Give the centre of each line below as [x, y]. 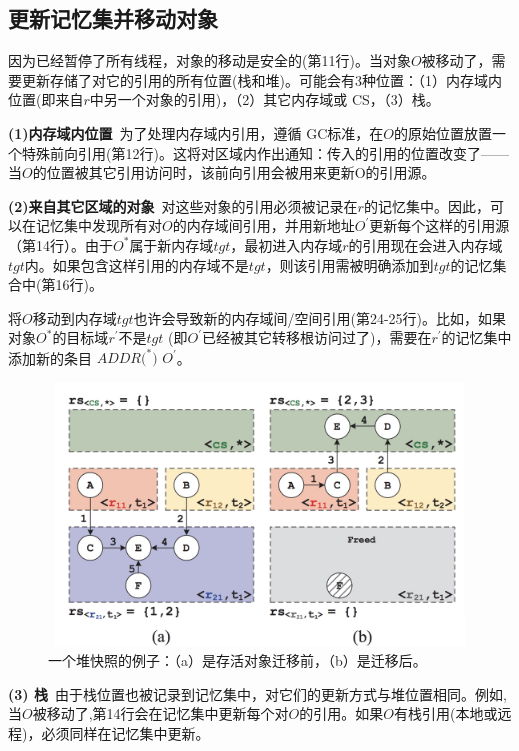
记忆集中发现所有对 [98, 225]
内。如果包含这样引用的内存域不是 [136, 264]
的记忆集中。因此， [426, 205]
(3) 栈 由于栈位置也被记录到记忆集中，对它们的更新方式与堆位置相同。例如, [257, 693]
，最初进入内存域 [286, 244]
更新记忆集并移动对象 [113, 18]
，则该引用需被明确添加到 [349, 264]
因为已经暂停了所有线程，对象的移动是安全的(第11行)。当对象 [209, 60]
